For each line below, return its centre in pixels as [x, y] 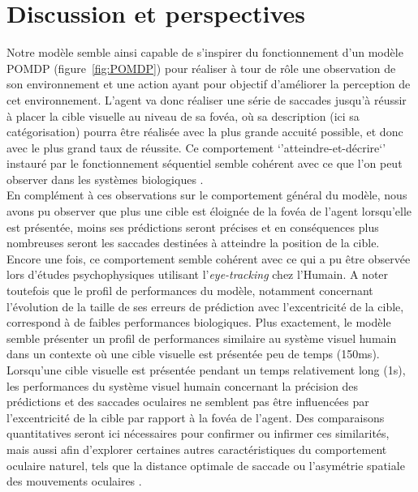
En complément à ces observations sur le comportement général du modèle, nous [207, 195]
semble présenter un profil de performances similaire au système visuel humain [202, 338]
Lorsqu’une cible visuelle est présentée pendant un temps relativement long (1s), [206, 370]
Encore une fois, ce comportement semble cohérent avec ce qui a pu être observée [209, 258]
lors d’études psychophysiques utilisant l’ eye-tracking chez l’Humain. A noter [198, 274]
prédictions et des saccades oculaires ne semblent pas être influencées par [188, 402]
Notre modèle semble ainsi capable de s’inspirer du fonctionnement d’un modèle [205, 52]
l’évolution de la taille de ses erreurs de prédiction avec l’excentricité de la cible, [205, 306]
